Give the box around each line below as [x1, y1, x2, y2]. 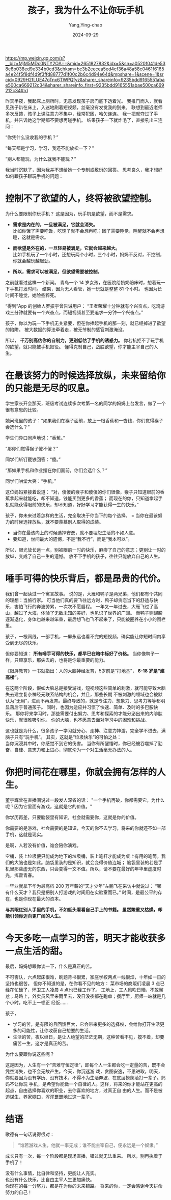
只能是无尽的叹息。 [14, 383, 95, 394]
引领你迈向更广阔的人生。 [9, 913, 64, 919]
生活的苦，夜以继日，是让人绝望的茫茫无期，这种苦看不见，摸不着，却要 [12, 1033, 164, 1040]
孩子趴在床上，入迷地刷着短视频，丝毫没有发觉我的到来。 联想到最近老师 [9, 104, 163, 110]
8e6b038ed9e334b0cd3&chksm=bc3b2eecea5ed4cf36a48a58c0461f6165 [5, 66, 164, 72]
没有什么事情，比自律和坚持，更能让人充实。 [5, 1170, 99, 1176]
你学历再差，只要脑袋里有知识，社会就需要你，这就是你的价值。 [5, 814, 139, 820]
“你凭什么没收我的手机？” [5, 134, 59, 140]
